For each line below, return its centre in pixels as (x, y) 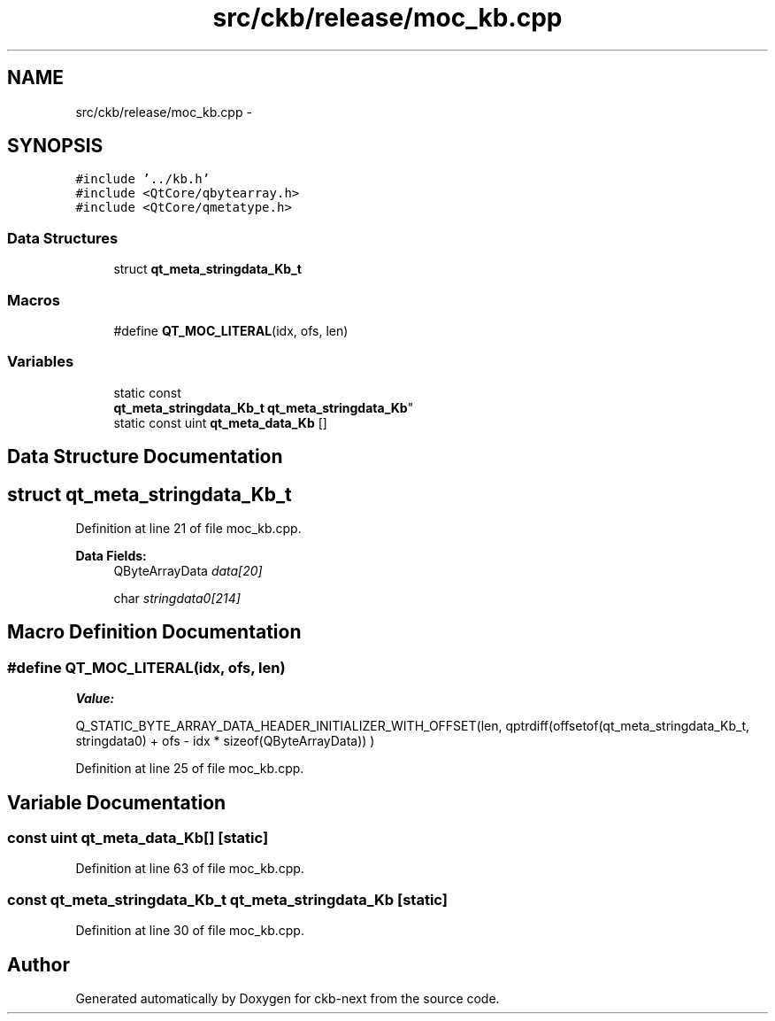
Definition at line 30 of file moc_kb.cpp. (190, 931)
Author (38, 964)
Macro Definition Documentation (154, 632)
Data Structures (63, 238)
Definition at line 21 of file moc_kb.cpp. (188, 528)
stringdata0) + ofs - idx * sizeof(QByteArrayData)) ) (225, 741)
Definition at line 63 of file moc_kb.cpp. (190, 869)
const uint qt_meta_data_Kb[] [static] (138, 838)
